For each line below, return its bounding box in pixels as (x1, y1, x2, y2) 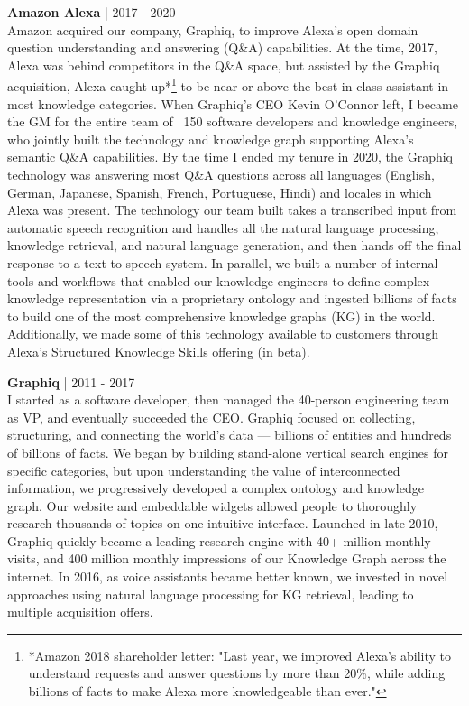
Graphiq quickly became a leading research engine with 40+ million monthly (7, 531, 431, 550)
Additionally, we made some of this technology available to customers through (7, 324, 438, 343)
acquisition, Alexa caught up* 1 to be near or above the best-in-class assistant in (7, 74, 449, 96)
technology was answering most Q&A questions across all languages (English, (7, 165, 435, 183)
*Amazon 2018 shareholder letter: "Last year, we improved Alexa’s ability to (28, 646, 452, 664)
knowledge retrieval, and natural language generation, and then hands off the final (7, 236, 462, 255)
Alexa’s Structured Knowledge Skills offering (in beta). (7, 341, 310, 360)
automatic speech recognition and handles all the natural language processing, (7, 218, 439, 237)
